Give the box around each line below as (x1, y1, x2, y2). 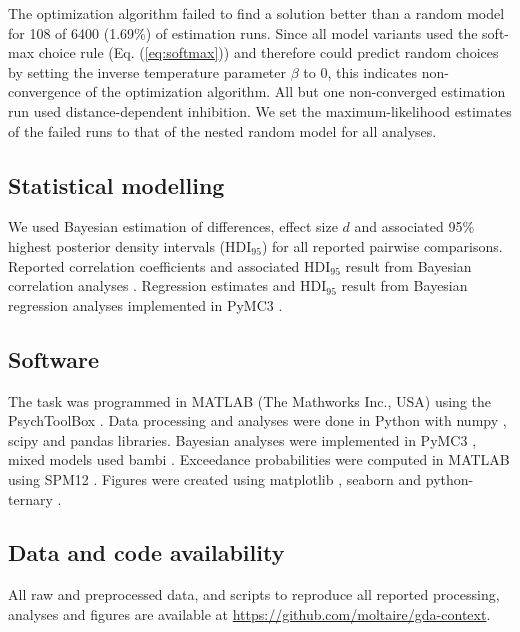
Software (8, 343, 100, 374)
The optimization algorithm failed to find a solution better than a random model (8, 3, 505, 23)
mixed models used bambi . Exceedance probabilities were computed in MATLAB (8, 449, 510, 470)
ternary (8, 488, 53, 509)
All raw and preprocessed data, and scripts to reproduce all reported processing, (8, 584, 500, 605)
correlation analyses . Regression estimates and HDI (8, 275, 327, 296)
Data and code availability (8, 537, 285, 568)
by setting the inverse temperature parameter (8, 61, 286, 82)
